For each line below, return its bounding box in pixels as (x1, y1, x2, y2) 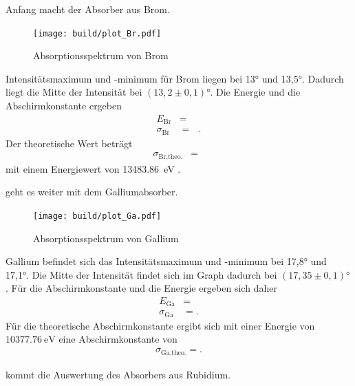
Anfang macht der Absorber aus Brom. (6, 2, 170, 16)
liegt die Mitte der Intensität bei (6, 85, 142, 99)
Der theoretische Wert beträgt (6, 136, 133, 150)
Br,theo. (158, 153, 183, 160)
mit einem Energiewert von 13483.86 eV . (6, 161, 181, 175)
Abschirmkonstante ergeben (6, 98, 122, 113)
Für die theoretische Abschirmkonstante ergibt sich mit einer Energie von (6, 318, 315, 332)
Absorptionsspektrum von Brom (33, 48, 169, 63)
